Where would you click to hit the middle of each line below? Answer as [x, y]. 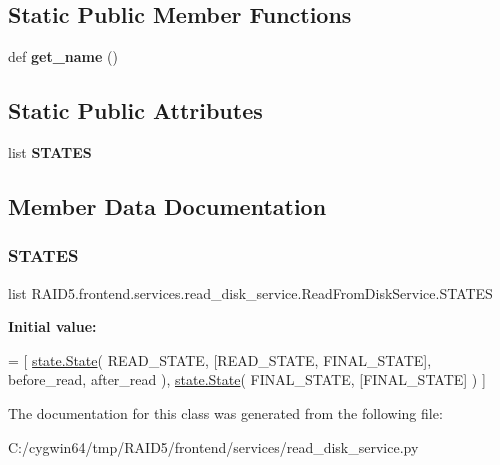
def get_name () [63, 56]
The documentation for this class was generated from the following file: [225, 412]
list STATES [50, 152]
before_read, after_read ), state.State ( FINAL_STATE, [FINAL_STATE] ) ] [247, 379]
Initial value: [52, 326]
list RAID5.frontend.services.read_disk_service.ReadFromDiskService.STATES [250, 292]
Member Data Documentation [167, 205]
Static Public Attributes [135, 110]
